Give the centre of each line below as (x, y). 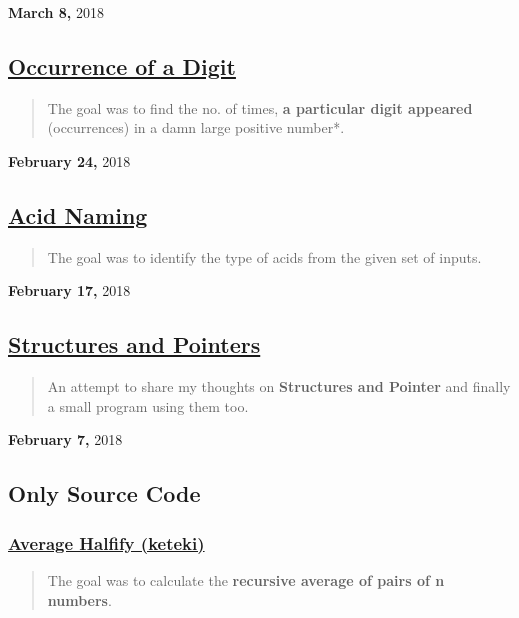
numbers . (79, 599)
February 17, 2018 (69, 290)
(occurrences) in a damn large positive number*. (196, 127)
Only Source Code (104, 493)
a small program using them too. (148, 405)
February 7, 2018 (65, 439)
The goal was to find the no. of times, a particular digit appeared (260, 107)
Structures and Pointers (134, 344)
